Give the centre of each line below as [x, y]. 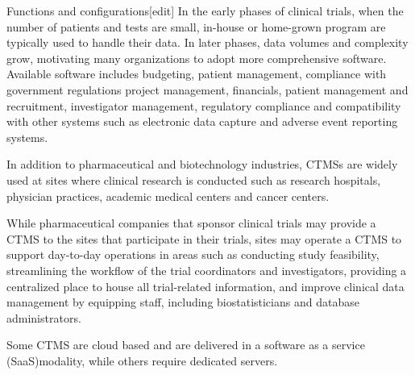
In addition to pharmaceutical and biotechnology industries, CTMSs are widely [202, 164]
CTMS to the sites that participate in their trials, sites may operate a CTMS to [204, 238]
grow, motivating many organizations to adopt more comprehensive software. [197, 58]
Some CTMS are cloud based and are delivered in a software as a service [186, 345]
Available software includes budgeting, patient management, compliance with [197, 74]
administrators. [44, 317]
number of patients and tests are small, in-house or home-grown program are [196, 26]
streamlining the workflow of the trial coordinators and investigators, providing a [207, 270]
